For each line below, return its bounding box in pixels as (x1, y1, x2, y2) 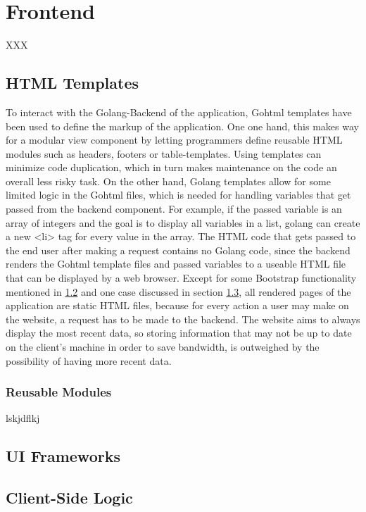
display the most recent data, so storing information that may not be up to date (6, 325, 352, 340)
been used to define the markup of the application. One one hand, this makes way (6, 118, 359, 133)
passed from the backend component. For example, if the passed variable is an (6, 201, 342, 216)
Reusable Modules (6, 383, 112, 401)
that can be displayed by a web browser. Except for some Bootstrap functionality (6, 270, 357, 285)
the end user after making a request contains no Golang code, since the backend (6, 242, 351, 257)
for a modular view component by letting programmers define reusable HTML (6, 132, 343, 147)
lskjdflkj (6, 411, 40, 425)
